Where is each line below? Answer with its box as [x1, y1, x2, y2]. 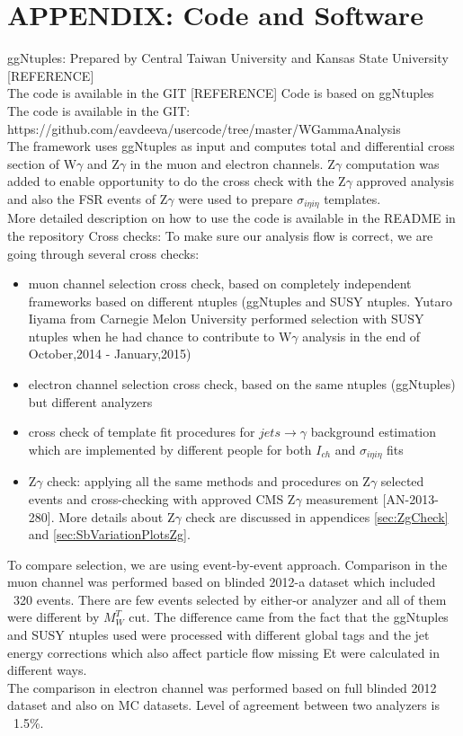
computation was [345, 154, 440, 173]
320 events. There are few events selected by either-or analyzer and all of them [13, 590, 447, 608]
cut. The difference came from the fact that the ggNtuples [129, 607, 449, 626]
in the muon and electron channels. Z [129, 154, 335, 173]
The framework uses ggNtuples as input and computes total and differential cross [7, 137, 455, 155]
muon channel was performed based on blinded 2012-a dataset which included [7, 572, 436, 591]
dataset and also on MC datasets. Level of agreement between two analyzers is [7, 696, 440, 714]
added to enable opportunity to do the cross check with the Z [7, 172, 346, 191]
